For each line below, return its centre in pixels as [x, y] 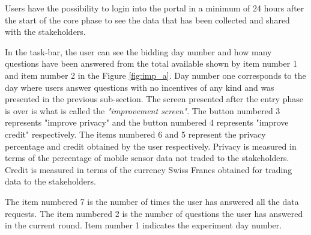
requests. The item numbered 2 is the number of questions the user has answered [154, 213]
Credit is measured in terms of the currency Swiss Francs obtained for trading [149, 169]
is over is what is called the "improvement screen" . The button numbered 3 [143, 110]
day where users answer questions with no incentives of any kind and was [140, 87]
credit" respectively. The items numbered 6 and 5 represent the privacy [135, 134]
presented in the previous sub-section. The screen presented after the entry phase [154, 99]
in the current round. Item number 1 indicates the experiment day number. [143, 225]
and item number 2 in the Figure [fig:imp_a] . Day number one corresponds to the [155, 75]
